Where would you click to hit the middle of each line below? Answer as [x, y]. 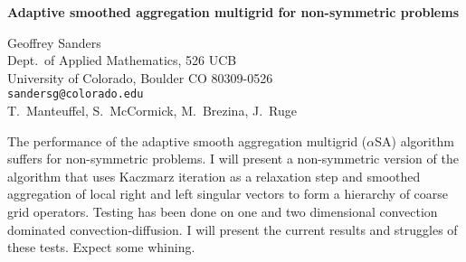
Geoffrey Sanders [54, 42]
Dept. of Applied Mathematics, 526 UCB [122, 60]
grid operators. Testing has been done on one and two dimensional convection [223, 211]
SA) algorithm [414, 140]
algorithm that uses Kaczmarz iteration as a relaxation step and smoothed [214, 176]
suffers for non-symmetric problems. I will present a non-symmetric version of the [233, 159]
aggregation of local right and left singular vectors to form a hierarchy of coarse [228, 194]
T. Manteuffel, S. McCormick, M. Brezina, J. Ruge [152, 111]
